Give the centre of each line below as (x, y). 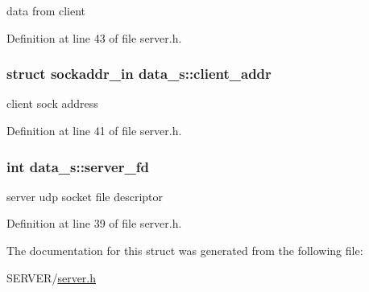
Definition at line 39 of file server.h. (94, 223)
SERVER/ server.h (52, 277)
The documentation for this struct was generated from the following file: (185, 250)
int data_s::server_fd (78, 166)
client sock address (52, 103)
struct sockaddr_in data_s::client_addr (139, 74)
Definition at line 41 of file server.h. (94, 130)
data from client (46, 10)
